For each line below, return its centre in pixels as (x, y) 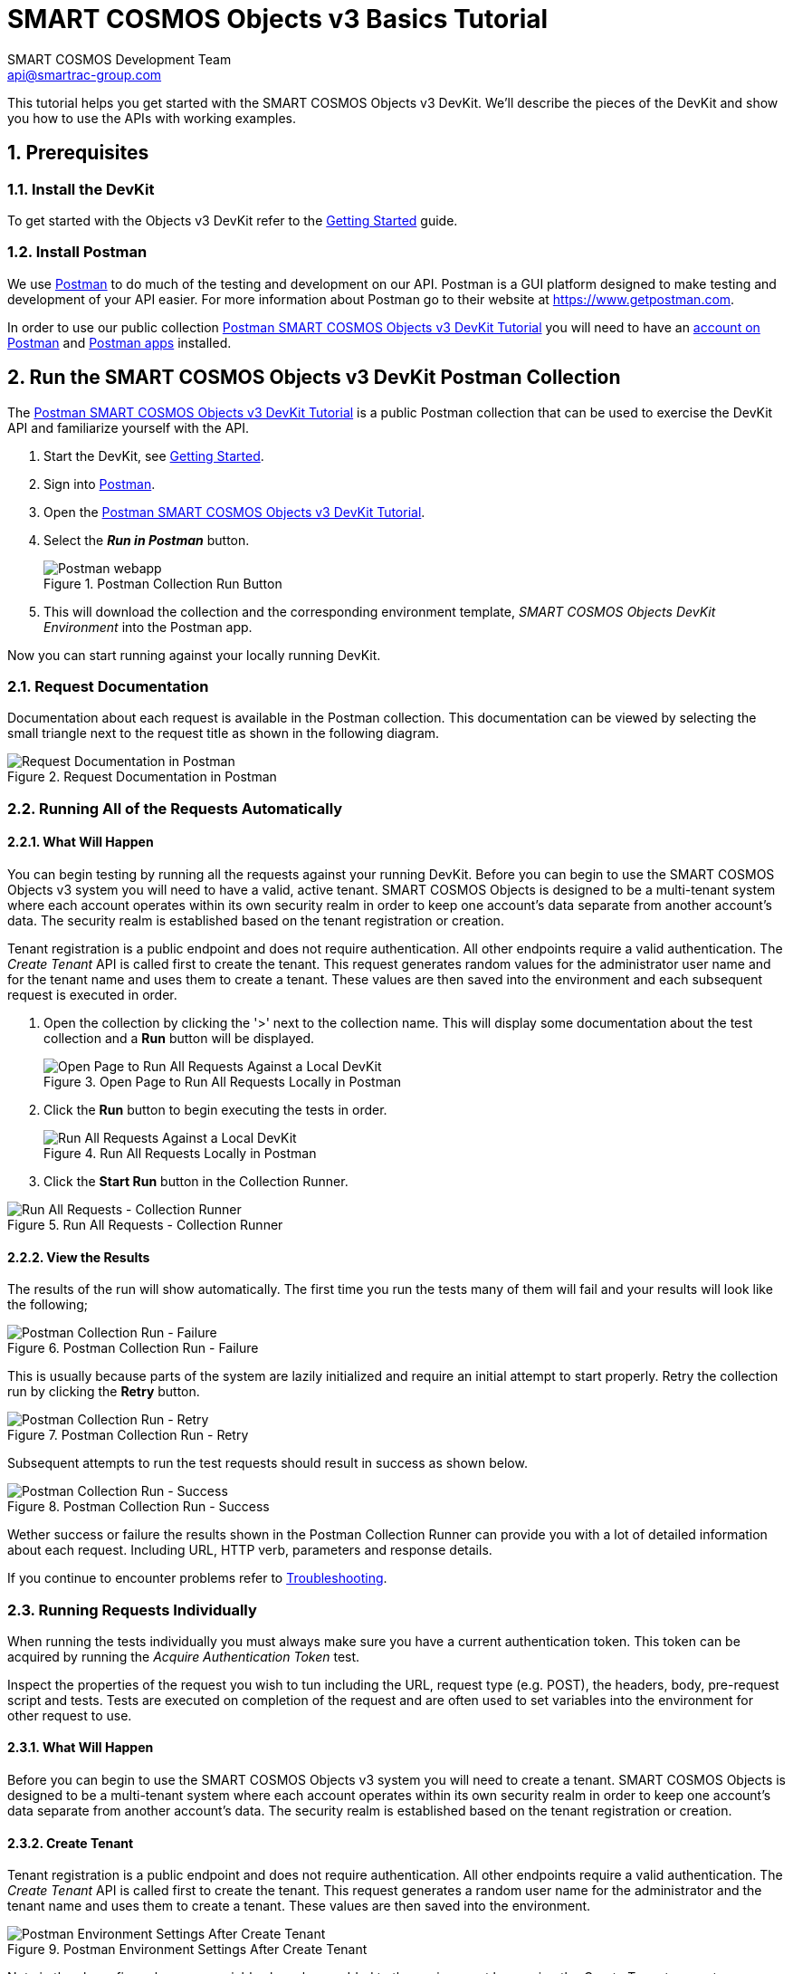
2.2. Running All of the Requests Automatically (175, 808)
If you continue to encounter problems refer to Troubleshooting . (197, 1578)
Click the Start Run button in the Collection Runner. (196, 1181)
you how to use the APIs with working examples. (152, 118)
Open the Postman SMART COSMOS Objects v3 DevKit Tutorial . (234, 512)
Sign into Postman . (100, 484)
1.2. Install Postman (77, 252)
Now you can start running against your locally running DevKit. (194, 655)
